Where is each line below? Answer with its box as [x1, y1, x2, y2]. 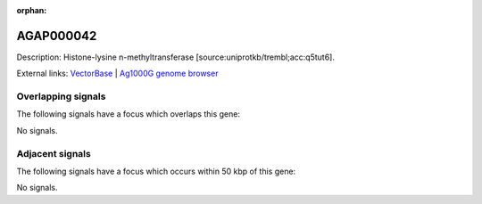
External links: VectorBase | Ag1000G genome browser [16, 68, 219, 79]
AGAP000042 [16, 28, 97, 44]
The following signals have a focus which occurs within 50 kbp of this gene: [16, 166, 296, 176]
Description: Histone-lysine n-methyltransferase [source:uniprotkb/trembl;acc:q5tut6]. [16, 52, 335, 62]
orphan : [16, 5, 47, 15]
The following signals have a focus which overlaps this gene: [16, 109, 241, 119]
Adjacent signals [16, 147, 91, 159]
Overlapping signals [16, 90, 106, 102]
